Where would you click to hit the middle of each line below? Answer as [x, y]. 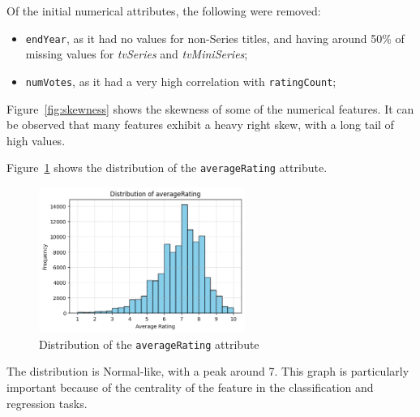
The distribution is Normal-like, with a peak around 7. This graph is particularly [208, 371]
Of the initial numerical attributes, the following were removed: [164, 11]
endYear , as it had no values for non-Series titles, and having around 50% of [215, 38]
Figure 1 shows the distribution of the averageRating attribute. [167, 168]
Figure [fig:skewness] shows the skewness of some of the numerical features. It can [210, 108]
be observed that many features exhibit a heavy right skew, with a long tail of [200, 125]
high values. [36, 140]
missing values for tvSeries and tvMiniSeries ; [137, 54]
